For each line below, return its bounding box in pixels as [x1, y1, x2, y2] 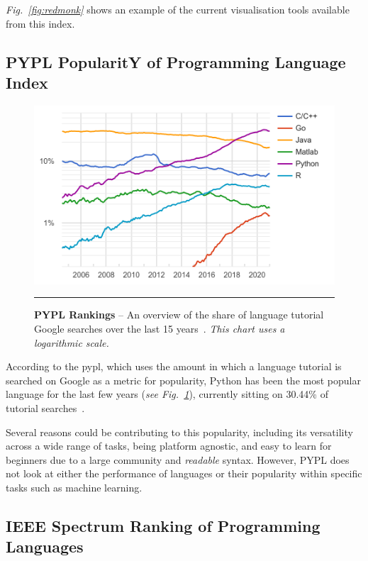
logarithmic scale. [34, 335, 109, 350]
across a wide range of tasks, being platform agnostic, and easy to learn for [6, 438, 332, 453]
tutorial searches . [6, 401, 85, 416]
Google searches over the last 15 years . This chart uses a [34, 321, 285, 336]
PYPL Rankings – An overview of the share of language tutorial [34, 307, 324, 322]
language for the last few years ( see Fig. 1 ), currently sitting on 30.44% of [6, 387, 328, 401]
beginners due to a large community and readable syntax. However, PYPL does [6, 452, 350, 467]
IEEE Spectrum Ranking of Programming [6, 514, 320, 536]
